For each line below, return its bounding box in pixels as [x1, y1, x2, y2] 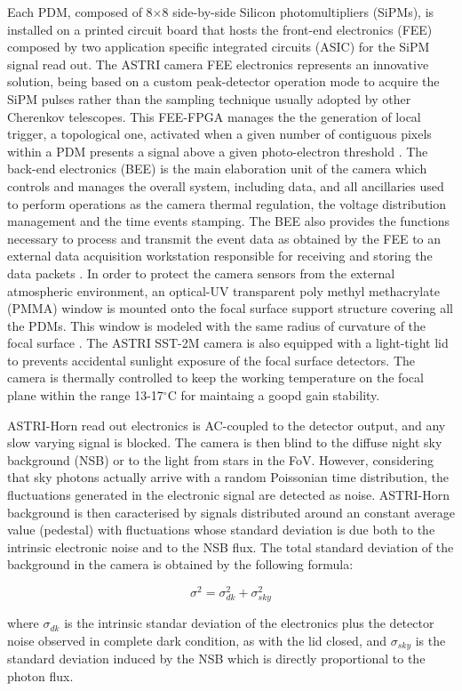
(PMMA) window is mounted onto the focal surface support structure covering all [7, 299, 453, 317]
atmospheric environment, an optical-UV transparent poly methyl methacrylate [7, 281, 440, 300]
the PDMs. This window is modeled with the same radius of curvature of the [7, 316, 426, 334]
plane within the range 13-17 [7, 386, 163, 405]
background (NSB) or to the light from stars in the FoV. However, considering [7, 450, 434, 469]
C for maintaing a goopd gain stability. [167, 386, 380, 405]
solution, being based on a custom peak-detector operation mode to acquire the [7, 72, 440, 91]
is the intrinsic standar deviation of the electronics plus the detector [64, 614, 434, 632]
